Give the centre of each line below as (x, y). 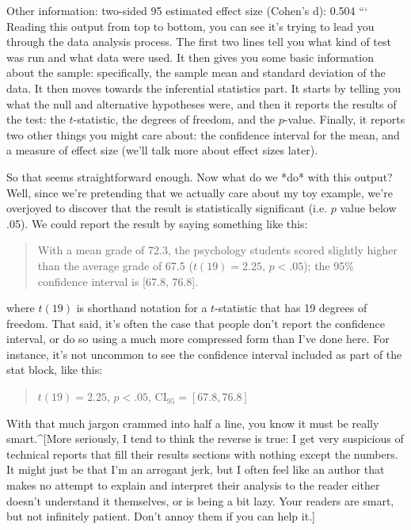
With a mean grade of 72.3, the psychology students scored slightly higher (217, 250)
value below (368, 208)
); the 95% (329, 265)
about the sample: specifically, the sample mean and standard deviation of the (196, 72)
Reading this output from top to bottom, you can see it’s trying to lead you (190, 26)
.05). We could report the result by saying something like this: (157, 223)
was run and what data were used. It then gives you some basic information (190, 57)
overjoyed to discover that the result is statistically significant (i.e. (167, 208)
